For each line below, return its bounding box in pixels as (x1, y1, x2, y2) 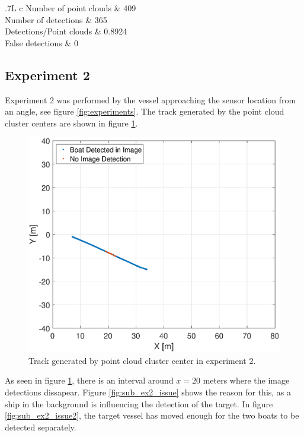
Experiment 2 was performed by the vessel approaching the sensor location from (5, 93, 296, 106)
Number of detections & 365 (5, 13, 107, 26)
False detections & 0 (5, 36, 78, 49)
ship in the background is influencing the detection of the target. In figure (5, 397, 273, 410)
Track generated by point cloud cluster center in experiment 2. (28, 354, 256, 366)
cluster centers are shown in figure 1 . (5, 116, 138, 129)
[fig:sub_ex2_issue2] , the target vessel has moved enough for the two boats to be (5, 409, 299, 422)
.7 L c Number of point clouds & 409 (5, 2, 136, 14)
